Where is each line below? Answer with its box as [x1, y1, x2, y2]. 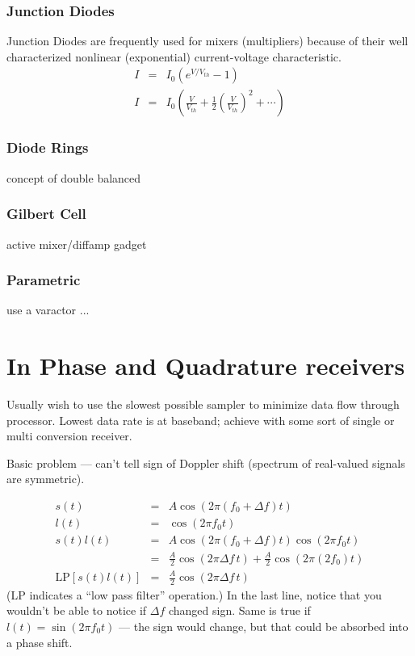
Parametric [6, 270, 81, 290]
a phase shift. [6, 633, 73, 650]
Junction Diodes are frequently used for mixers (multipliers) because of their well [6, 32, 409, 49]
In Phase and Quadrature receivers [6, 349, 405, 382]
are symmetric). [6, 470, 85, 487]
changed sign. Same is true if [168, 602, 311, 619]
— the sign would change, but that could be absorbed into [119, 618, 409, 635]
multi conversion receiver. [6, 427, 132, 444]
